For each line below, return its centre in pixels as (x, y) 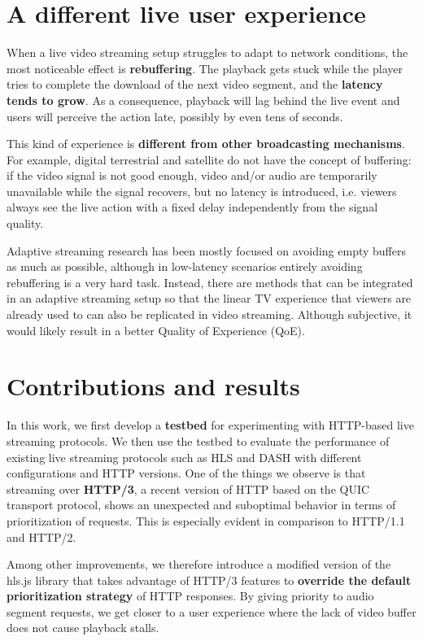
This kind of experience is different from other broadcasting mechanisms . (206, 144)
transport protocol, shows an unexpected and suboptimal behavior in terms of (201, 505)
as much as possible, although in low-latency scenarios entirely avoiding (185, 266)
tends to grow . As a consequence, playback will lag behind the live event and (203, 100)
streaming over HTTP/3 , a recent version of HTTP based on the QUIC (188, 488)
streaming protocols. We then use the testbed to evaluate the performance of (198, 440)
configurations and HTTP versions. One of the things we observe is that (186, 473)
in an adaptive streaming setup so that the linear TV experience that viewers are (209, 298)
